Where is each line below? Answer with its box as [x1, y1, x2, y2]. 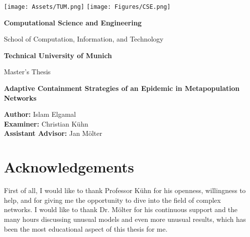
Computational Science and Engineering [4, 17, 142, 27]
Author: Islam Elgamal [4, 109, 76, 119]
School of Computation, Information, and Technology [4, 34, 164, 44]
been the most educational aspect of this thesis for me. [4, 223, 167, 234]
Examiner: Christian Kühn [4, 118, 88, 129]
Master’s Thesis [4, 66, 51, 77]
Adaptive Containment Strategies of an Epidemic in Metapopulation [4, 83, 240, 93]
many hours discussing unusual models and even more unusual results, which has [4, 214, 246, 224]
